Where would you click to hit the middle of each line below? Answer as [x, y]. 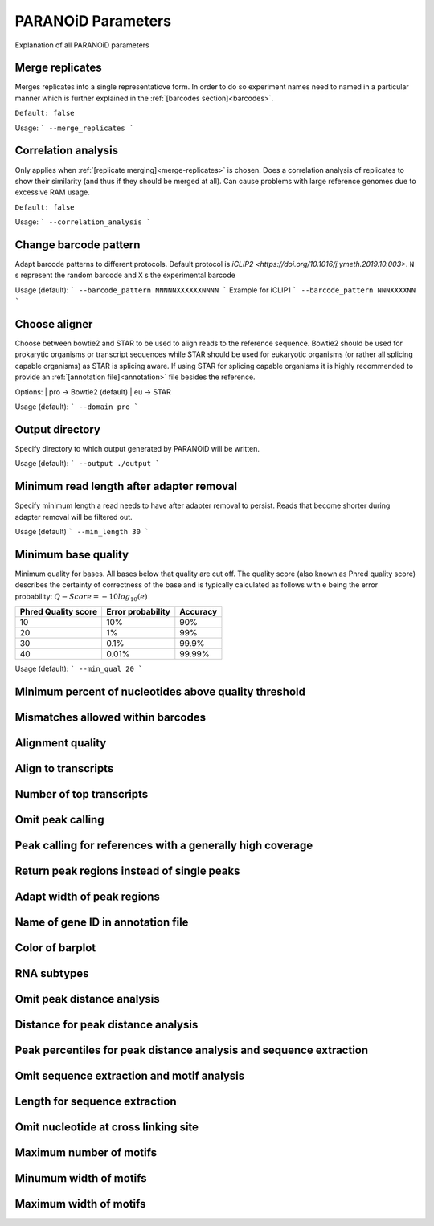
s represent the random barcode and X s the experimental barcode [125, 275]
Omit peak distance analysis [87, 999]
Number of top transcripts [82, 794]
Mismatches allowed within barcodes [111, 717]
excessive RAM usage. [52, 192]
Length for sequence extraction [96, 1102]
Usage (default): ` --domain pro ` [77, 407]
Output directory [57, 429]
